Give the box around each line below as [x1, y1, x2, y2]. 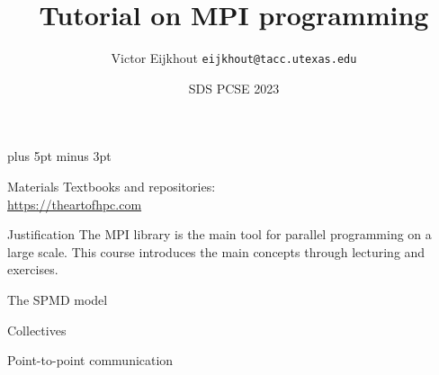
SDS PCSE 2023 [188, 78, 280, 97]
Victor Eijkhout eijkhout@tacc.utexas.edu [111, 49, 357, 67]
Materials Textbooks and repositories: [7, 176, 216, 195]
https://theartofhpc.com [7, 194, 142, 213]
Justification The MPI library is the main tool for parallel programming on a [7, 225, 432, 244]
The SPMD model [7, 290, 108, 308]
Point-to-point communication [7, 351, 174, 370]
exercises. [7, 260, 58, 279]
